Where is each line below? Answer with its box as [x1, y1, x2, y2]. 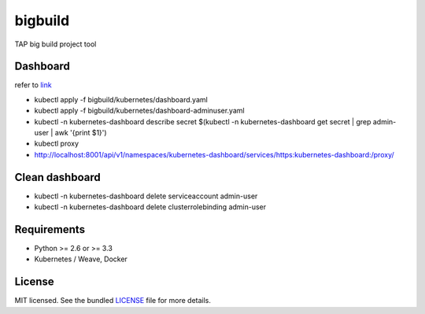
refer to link [14, 80, 52, 90]
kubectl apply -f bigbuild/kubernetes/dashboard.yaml [34, 94, 208, 104]
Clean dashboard [14, 170, 102, 184]
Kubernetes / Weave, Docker [34, 254, 128, 264]
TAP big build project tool [14, 39, 97, 49]
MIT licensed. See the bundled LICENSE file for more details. [14, 296, 212, 305]
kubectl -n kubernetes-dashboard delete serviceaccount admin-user [34, 191, 258, 201]
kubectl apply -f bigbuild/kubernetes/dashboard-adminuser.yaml [34, 106, 245, 116]
